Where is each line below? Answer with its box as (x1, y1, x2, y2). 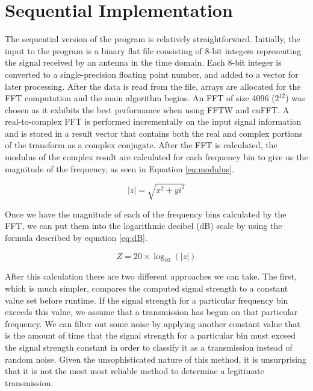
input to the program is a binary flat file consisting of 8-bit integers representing (5, 44, 302, 57)
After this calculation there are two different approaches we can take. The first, (5, 270, 297, 283)
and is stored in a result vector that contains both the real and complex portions (5, 127, 303, 139)
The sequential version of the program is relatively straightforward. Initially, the (5, 33, 300, 45)
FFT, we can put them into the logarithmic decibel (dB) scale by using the (5, 219, 282, 232)
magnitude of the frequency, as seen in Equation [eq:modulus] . (5, 162, 234, 175)
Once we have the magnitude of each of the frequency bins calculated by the (5, 207, 287, 220)
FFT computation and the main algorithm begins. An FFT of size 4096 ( (5, 92, 275, 104)
